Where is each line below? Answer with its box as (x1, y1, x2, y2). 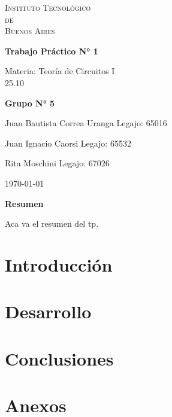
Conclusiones (5, 346, 114, 370)
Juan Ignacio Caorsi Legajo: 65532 (5, 136, 131, 149)
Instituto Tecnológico (5, 1, 91, 13)
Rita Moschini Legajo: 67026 (5, 157, 110, 169)
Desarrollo (5, 299, 92, 324)
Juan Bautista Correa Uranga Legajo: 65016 (5, 117, 167, 129)
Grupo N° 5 (5, 96, 55, 109)
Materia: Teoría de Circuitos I (5, 65, 115, 77)
